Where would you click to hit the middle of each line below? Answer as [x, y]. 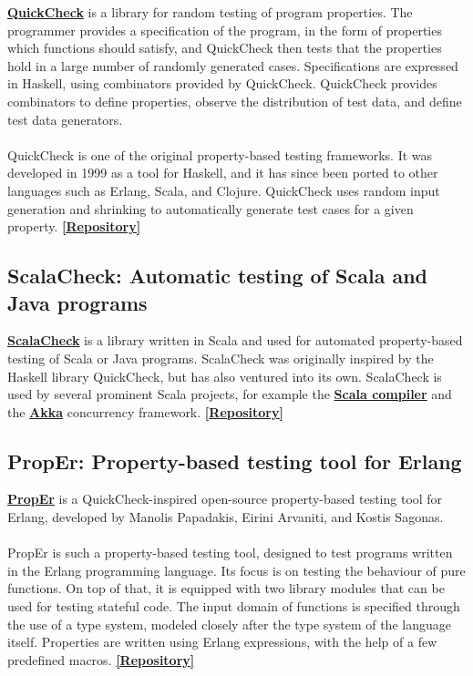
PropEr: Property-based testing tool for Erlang [235, 461]
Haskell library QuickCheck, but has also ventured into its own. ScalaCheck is [225, 376]
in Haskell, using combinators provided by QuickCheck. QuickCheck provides [222, 83]
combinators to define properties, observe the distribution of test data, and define [235, 101]
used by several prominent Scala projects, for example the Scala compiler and [230, 394]
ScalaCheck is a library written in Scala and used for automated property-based [235, 340]
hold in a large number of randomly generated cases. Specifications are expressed [233, 65]
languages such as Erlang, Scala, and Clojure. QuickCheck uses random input [224, 190]
